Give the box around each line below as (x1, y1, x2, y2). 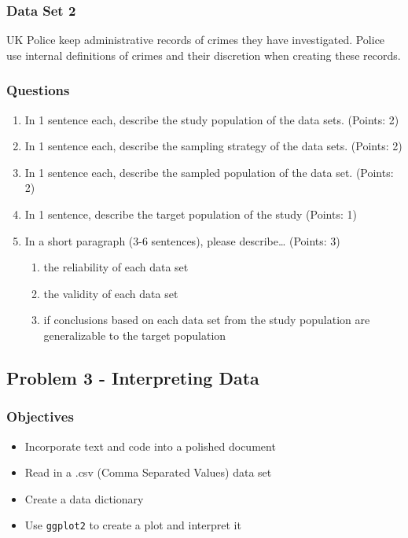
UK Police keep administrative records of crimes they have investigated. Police (6, 31, 385, 48)
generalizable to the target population (43, 326, 226, 343)
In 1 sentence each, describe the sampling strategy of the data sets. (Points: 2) (24, 138, 402, 154)
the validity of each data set (43, 285, 178, 301)
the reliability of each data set (43, 259, 189, 275)
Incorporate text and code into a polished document (24, 437, 276, 454)
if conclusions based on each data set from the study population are (43, 311, 370, 328)
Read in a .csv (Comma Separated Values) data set (24, 464, 272, 481)
